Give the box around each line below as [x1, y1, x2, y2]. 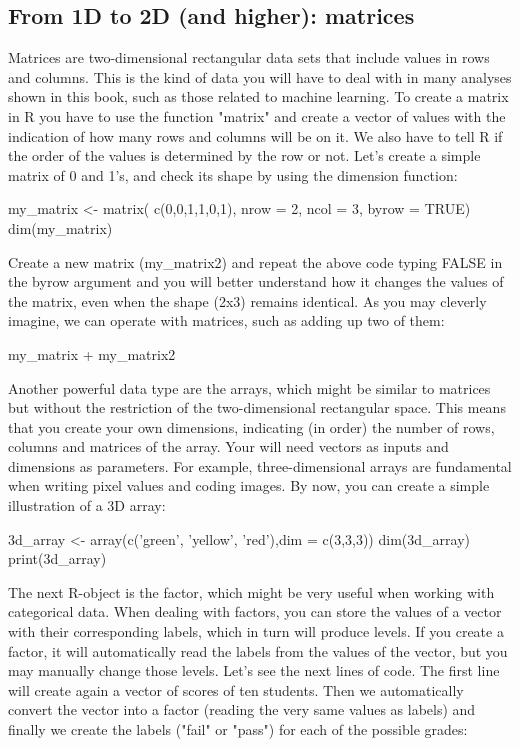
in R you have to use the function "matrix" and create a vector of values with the [8, 105, 506, 126]
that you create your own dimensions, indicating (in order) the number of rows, [8, 416, 495, 437]
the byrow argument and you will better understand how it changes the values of [8, 271, 504, 292]
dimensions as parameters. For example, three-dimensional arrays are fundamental [8, 455, 512, 476]
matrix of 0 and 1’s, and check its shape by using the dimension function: [8, 164, 458, 185]
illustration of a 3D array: [8, 495, 166, 516]
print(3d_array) [8, 548, 107, 569]
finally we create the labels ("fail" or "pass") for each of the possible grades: [8, 719, 468, 740]
